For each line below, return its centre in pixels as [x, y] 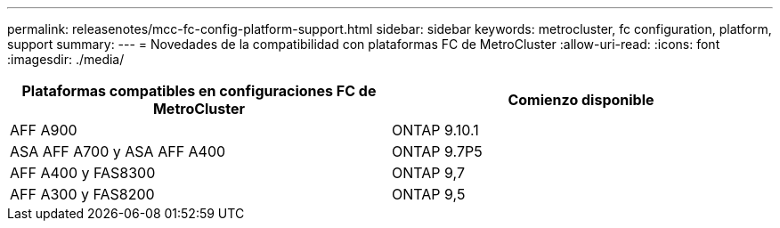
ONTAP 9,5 [429, 194]
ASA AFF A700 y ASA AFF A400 [118, 151]
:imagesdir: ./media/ [66, 59]
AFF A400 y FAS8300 [83, 173]
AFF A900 [44, 130]
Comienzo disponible [581, 100]
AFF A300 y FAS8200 [82, 194]
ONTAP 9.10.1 [435, 130]
